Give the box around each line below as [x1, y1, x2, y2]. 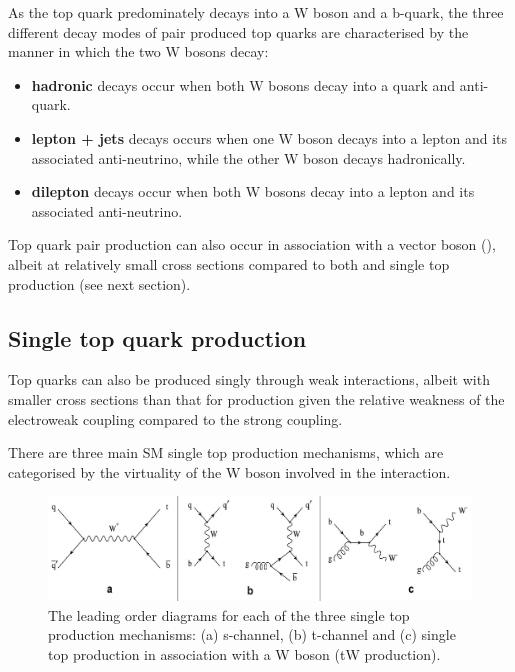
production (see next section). [8, 273, 191, 294]
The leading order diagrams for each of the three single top [48, 604, 410, 625]
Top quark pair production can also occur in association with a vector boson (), [8, 234, 496, 255]
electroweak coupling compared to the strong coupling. [8, 408, 343, 429]
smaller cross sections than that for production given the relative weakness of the [8, 388, 505, 409]
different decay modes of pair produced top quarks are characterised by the [8, 21, 469, 42]
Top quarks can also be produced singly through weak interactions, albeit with [8, 369, 490, 390]
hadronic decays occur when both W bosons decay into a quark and [31, 74, 456, 95]
